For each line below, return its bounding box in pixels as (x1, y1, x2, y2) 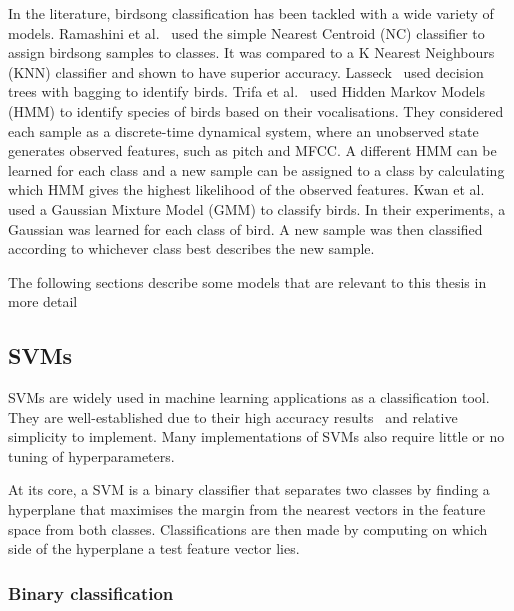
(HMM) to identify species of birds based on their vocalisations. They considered (8, 100, 504, 121)
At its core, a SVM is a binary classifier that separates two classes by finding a (8, 479, 490, 500)
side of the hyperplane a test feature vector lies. (8, 538, 300, 559)
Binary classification (8, 580, 174, 605)
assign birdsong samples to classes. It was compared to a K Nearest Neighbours (8, 42, 495, 63)
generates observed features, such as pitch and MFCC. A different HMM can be (8, 140, 497, 161)
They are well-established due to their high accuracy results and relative (8, 406, 458, 427)
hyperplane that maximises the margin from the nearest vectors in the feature (8, 499, 486, 520)
